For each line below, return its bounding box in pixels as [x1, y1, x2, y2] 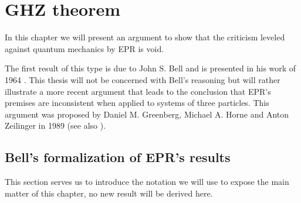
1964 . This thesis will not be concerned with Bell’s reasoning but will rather [5, 73, 280, 85]
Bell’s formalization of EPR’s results [5, 148, 231, 166]
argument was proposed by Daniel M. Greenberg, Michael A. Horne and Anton [5, 108, 289, 120]
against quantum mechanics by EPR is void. [5, 42, 164, 54]
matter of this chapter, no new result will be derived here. [5, 187, 213, 199]
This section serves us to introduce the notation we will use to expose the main [5, 176, 289, 188]
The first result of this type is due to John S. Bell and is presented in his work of [5, 62, 296, 74]
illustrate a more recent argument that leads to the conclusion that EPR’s [5, 85, 271, 97]
